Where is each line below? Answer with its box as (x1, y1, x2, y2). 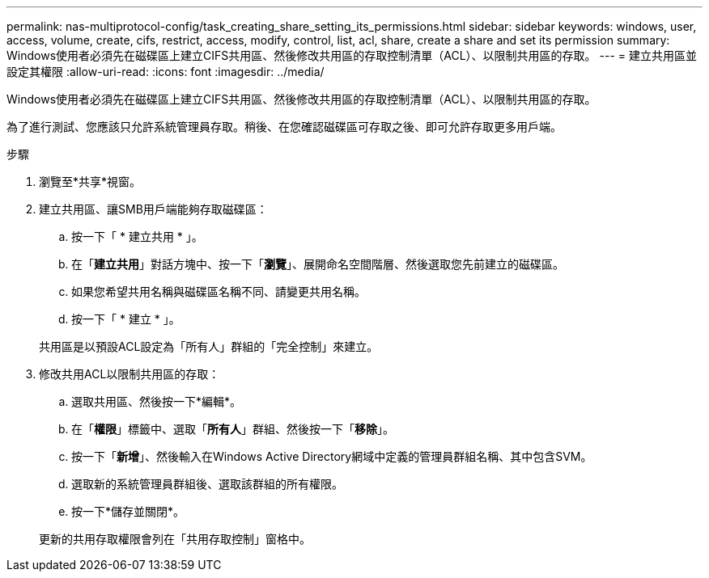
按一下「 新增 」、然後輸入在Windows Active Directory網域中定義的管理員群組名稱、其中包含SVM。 (71, 449, 592, 463)
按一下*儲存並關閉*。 (71, 504, 185, 518)
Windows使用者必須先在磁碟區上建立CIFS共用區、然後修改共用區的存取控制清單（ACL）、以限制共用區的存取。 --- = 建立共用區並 (6, 49, 697, 62)
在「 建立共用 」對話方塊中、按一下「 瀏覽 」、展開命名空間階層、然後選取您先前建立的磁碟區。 (71, 257, 564, 271)
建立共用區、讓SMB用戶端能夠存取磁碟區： (39, 202, 268, 216)
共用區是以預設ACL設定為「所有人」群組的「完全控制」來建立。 (39, 340, 379, 353)
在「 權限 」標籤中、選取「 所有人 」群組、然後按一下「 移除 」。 (71, 422, 394, 436)
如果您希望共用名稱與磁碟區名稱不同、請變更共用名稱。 (71, 285, 366, 298)
